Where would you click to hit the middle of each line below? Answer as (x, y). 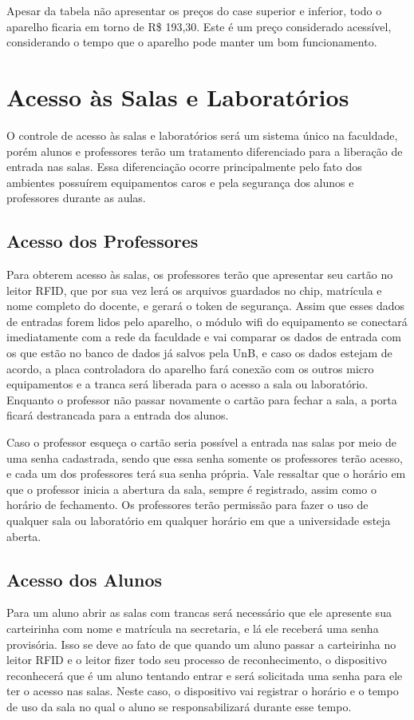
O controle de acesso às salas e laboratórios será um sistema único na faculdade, (202, 135)
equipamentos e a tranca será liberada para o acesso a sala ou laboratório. (187, 384)
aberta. (24, 536)
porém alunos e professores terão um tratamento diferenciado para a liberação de (205, 151)
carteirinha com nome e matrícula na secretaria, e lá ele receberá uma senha (193, 628)
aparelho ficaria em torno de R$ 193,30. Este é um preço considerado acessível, (199, 26)
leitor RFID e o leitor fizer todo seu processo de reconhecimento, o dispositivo (197, 660)
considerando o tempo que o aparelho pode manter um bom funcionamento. (192, 42)
